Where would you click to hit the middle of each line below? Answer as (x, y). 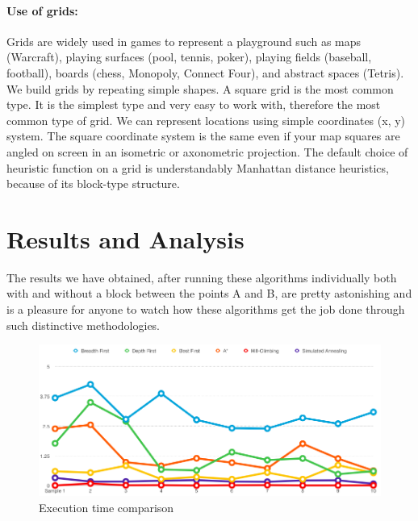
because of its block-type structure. (93, 183)
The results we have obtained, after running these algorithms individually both (202, 277)
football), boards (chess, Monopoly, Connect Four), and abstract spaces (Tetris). (205, 72)
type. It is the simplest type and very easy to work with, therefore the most (194, 104)
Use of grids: (42, 10)
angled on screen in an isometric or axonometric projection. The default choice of (207, 151)
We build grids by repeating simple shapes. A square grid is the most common (200, 88)
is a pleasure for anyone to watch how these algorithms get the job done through (206, 309)
